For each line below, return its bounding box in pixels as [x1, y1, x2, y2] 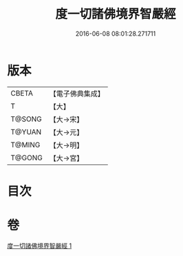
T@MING [10, 140, 41, 149]
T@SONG [10, 114, 43, 124]
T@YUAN [10, 127, 42, 136]
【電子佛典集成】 [49, 89, 105, 98]
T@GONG [10, 153, 43, 162]
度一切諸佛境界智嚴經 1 [7, 242, 72, 250]
